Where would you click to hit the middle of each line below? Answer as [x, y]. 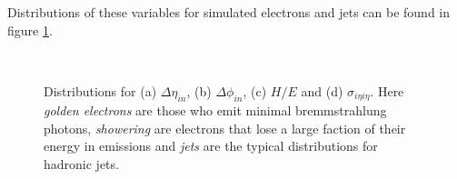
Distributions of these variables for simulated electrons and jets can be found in [229, 12]
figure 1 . [30, 30]
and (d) [322, 90]
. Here [387, 90]
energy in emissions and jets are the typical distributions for [211, 146]
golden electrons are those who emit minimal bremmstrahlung [215, 110]
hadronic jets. [81, 164]
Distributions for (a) [100, 90]
